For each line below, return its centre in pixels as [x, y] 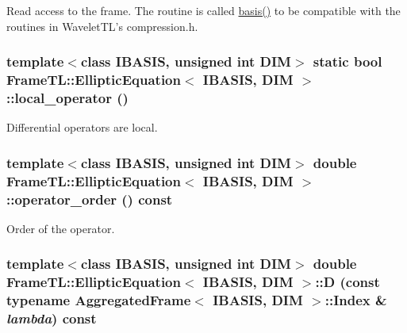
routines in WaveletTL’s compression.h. [102, 26]
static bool [347, 61]
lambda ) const [52, 318]
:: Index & [356, 300]
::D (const [347, 282]
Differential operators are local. [82, 127]
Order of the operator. [61, 228]
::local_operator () [67, 97]
